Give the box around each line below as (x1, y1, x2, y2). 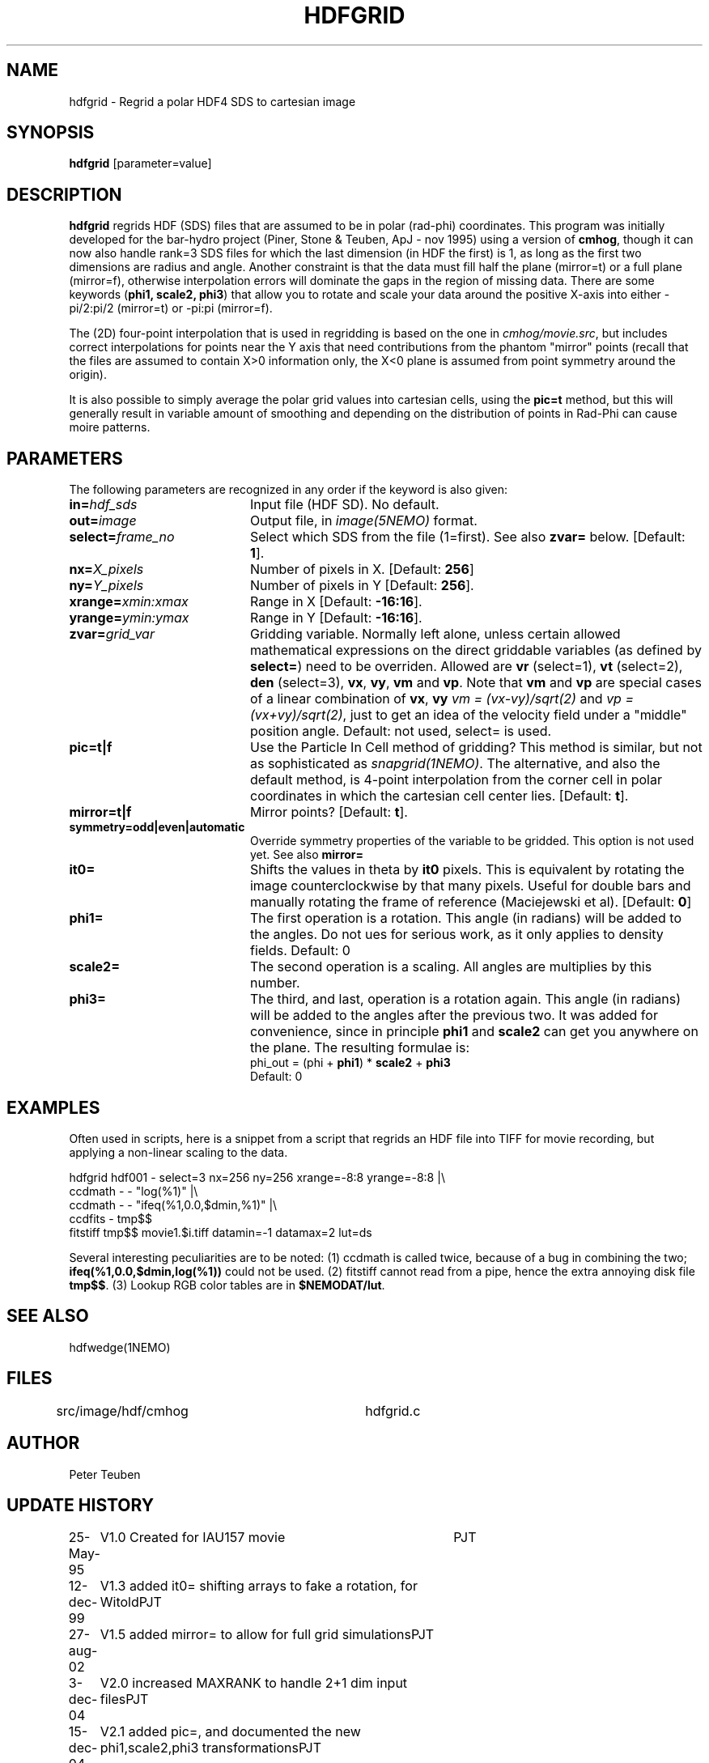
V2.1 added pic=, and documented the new (100, 1723, 361, 1740)
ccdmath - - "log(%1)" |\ (69, 1183, 198, 1198)
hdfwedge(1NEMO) (69, 1340, 171, 1354)
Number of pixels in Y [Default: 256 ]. (249, 577, 474, 594)
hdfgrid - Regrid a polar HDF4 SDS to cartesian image (69, 94, 356, 108)
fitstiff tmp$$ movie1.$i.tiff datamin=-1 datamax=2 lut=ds (69, 1225, 372, 1239)
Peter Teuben (69, 1467, 141, 1481)
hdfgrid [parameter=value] (69, 156, 212, 171)
